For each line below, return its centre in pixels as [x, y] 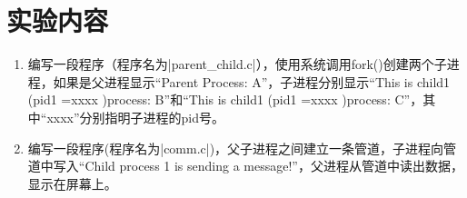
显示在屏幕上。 [72, 183]
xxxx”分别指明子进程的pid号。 [136, 117]
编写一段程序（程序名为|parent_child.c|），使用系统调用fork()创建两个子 [237, 64]
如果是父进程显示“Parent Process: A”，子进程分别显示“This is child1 [252, 81]
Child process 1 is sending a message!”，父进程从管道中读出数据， [274, 166]
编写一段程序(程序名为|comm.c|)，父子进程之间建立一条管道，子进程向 [236, 148]
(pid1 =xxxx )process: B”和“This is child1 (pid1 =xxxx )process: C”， [225, 99]
